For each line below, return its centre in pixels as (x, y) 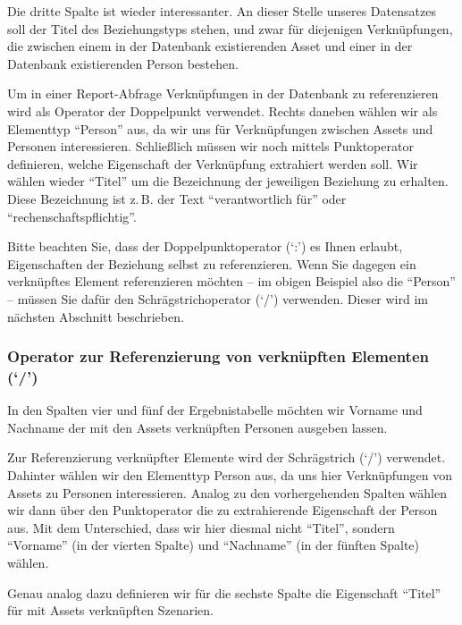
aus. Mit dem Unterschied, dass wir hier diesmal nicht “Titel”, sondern (201, 527)
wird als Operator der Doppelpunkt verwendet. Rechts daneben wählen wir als (223, 110)
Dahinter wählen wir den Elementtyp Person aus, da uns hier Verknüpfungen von (230, 475)
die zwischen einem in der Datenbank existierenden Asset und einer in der (210, 46)
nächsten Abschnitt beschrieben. (96, 316)
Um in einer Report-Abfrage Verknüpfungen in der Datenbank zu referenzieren (223, 93)
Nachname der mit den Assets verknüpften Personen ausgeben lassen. (197, 427)
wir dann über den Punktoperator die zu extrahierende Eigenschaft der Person (223, 510)
